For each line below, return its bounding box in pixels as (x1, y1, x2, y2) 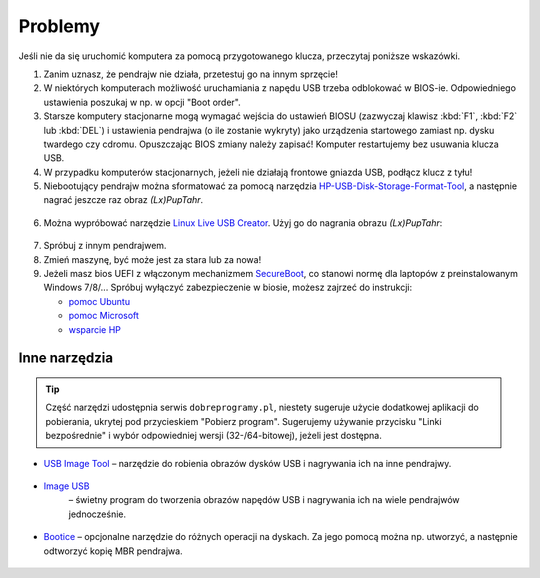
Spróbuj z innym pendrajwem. (43, 240, 167, 252)
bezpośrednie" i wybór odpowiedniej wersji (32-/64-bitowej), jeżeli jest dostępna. (45, 430, 382, 442)
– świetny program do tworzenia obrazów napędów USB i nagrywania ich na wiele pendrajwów (68, 494, 460, 506)
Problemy (18, 15, 100, 37)
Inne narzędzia (18, 350, 114, 367)
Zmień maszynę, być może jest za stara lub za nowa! (43, 253, 262, 265)
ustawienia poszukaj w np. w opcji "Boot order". (43, 96, 242, 108)
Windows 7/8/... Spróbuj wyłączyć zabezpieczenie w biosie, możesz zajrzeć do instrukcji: (43, 281, 413, 294)
